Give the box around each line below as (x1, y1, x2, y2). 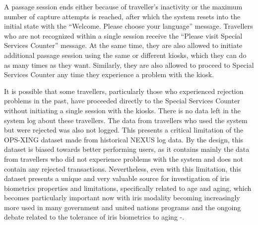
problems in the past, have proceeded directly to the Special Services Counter (4, 95, 240, 106)
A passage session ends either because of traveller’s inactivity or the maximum (4, 1, 243, 11)
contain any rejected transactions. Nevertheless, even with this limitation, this (4, 163, 241, 174)
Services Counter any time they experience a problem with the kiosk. (4, 69, 214, 80)
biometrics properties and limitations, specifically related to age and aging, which (4, 182, 252, 193)
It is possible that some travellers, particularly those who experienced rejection (4, 86, 244, 96)
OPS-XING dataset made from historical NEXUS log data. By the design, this (4, 134, 244, 144)
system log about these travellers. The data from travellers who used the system (4, 115, 248, 125)
